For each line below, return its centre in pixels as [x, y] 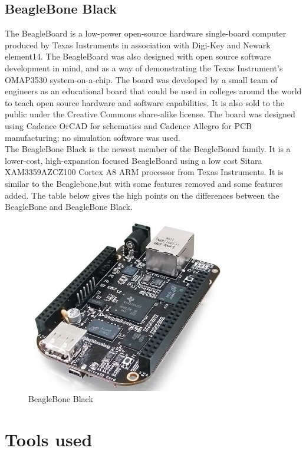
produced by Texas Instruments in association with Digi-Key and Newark [138, 45]
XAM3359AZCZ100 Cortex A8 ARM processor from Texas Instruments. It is [144, 172]
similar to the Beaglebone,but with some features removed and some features [144, 183]
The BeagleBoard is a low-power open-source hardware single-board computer [146, 33]
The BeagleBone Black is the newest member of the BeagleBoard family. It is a [148, 149]
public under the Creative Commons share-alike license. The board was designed [150, 114]
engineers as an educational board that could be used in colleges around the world [153, 91]
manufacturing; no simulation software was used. [93, 137]
